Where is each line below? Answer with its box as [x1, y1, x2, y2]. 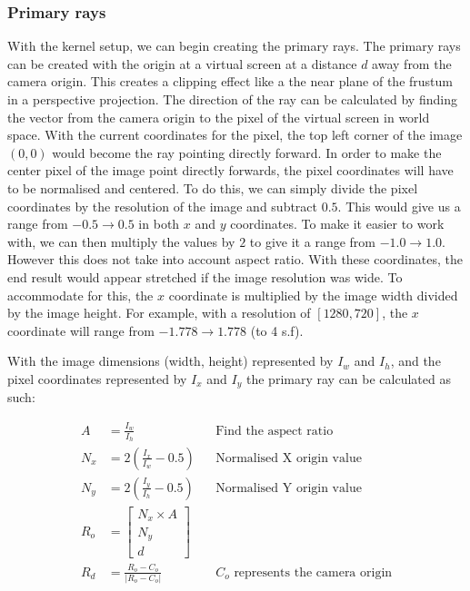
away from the [372, 54, 452, 73]
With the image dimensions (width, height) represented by [7, 351, 334, 370]
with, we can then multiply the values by [7, 231, 235, 251]
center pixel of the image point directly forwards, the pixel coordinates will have [7, 161, 454, 180]
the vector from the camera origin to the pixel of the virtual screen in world [7, 107, 430, 126]
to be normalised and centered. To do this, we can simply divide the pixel [7, 178, 418, 197]
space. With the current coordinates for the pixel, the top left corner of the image [7, 125, 463, 144]
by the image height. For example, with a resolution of [7, 303, 311, 322]
